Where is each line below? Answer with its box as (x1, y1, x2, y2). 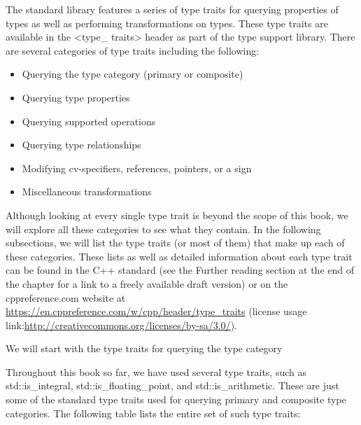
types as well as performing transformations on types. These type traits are (6, 15, 328, 30)
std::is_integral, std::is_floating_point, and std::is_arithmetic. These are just (6, 378, 339, 393)
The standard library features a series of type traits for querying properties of (6, 2, 339, 16)
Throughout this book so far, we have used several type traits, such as (6, 364, 307, 379)
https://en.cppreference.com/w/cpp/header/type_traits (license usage (6, 304, 307, 319)
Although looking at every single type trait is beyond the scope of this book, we (6, 207, 348, 222)
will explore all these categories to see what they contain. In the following (6, 221, 321, 236)
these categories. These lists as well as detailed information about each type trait (6, 249, 353, 263)
